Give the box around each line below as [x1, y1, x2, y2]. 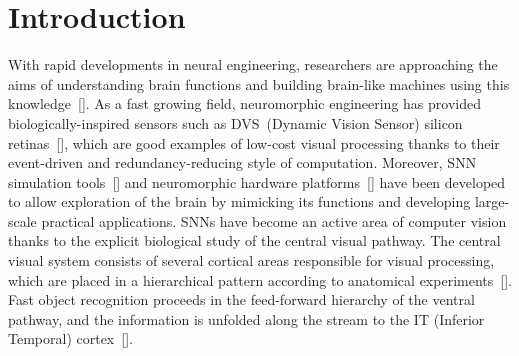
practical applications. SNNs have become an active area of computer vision [41, 210, 507, 231]
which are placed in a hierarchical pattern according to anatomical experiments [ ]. [8, 269, 512, 290]
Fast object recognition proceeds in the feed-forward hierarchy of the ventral [8, 289, 475, 310]
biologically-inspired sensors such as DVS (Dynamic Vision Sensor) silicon [8, 112, 463, 133]
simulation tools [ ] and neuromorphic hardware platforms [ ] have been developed [8, 171, 506, 192]
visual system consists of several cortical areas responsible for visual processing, [8, 250, 495, 271]
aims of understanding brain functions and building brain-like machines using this [8, 73, 510, 94]
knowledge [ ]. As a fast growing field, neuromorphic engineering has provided [8, 93, 481, 114]
